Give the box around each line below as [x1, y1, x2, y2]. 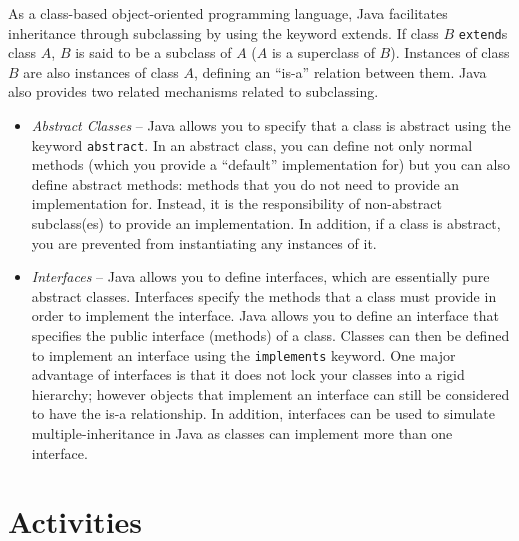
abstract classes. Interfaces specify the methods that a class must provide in [31, 285, 497, 306]
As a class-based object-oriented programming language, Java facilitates [8, 3, 448, 23]
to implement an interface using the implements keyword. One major [31, 344, 456, 365]
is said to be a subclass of [75, 42, 232, 63]
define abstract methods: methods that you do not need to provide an [31, 173, 460, 194]
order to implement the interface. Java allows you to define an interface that [31, 305, 499, 326]
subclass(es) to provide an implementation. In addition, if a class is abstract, [31, 213, 501, 234]
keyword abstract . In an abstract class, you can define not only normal [31, 134, 473, 155]
